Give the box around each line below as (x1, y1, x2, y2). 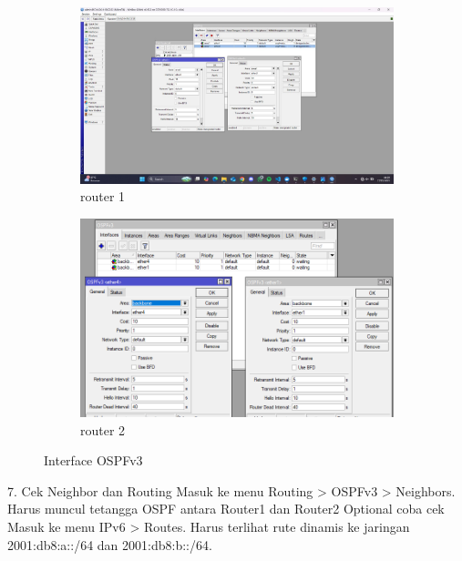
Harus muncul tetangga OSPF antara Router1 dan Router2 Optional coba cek (7, 499, 445, 518)
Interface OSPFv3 (44, 451, 143, 470)
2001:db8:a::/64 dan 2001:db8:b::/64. (7, 535, 212, 554)
